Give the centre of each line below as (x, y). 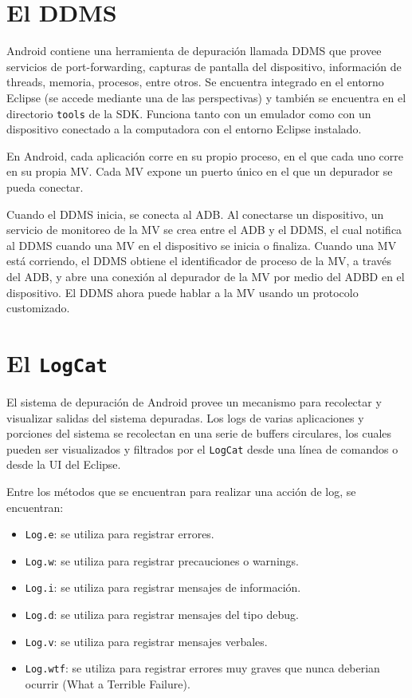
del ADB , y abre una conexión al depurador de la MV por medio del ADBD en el (206, 276)
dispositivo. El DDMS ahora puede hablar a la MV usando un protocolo (182, 292)
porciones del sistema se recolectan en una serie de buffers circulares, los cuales (199, 433)
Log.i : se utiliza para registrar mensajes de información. (163, 587)
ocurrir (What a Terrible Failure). (108, 684)
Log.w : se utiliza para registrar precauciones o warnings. (162, 560)
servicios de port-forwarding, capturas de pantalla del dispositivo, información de (204, 66)
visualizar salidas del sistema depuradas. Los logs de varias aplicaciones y (185, 417)
